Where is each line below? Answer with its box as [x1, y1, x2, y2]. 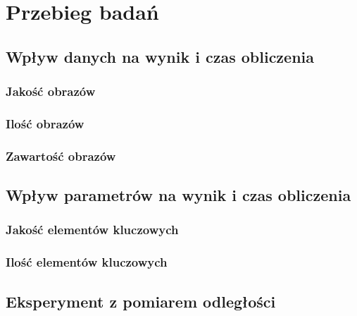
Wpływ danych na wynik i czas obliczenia [6, 45, 315, 67]
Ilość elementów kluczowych [6, 253, 168, 271]
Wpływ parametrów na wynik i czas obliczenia [6, 184, 351, 206]
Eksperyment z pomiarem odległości [6, 290, 276, 312]
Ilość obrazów [6, 114, 84, 132]
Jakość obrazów [6, 83, 96, 100]
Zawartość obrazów [6, 147, 116, 164]
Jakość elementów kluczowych [6, 221, 179, 238]
